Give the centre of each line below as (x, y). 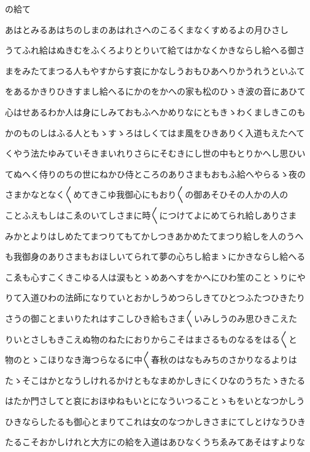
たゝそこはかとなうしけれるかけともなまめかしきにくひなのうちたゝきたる (155, 380)
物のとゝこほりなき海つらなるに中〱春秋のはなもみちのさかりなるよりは (151, 360)
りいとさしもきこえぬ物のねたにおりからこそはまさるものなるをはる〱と (151, 339)
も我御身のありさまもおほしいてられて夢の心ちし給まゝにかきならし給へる (155, 256)
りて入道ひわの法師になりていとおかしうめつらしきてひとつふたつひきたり (155, 298)
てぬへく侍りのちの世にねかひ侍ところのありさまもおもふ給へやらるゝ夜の (155, 173)
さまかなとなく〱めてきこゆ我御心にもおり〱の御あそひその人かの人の (147, 194)
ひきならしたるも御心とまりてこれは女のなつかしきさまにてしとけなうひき (155, 421)
